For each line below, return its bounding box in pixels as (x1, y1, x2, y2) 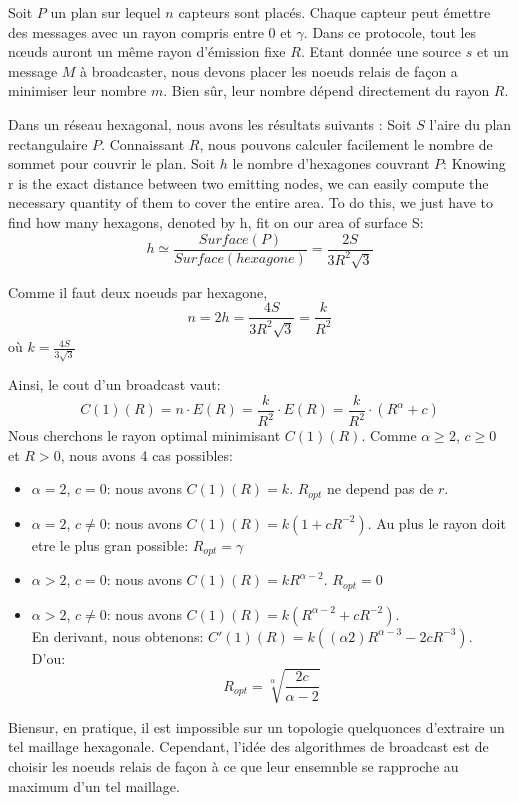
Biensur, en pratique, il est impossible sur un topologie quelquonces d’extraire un (8, 716, 505, 737)
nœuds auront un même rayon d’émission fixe (8, 41, 286, 62)
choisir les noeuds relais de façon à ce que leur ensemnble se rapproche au (8, 756, 459, 777)
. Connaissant (101, 133, 185, 154)
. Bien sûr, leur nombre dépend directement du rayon (163, 80, 490, 101)
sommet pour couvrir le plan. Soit (8, 153, 216, 174)
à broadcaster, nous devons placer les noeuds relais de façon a (80, 60, 458, 81)
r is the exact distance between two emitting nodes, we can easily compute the (8, 172, 489, 193)
